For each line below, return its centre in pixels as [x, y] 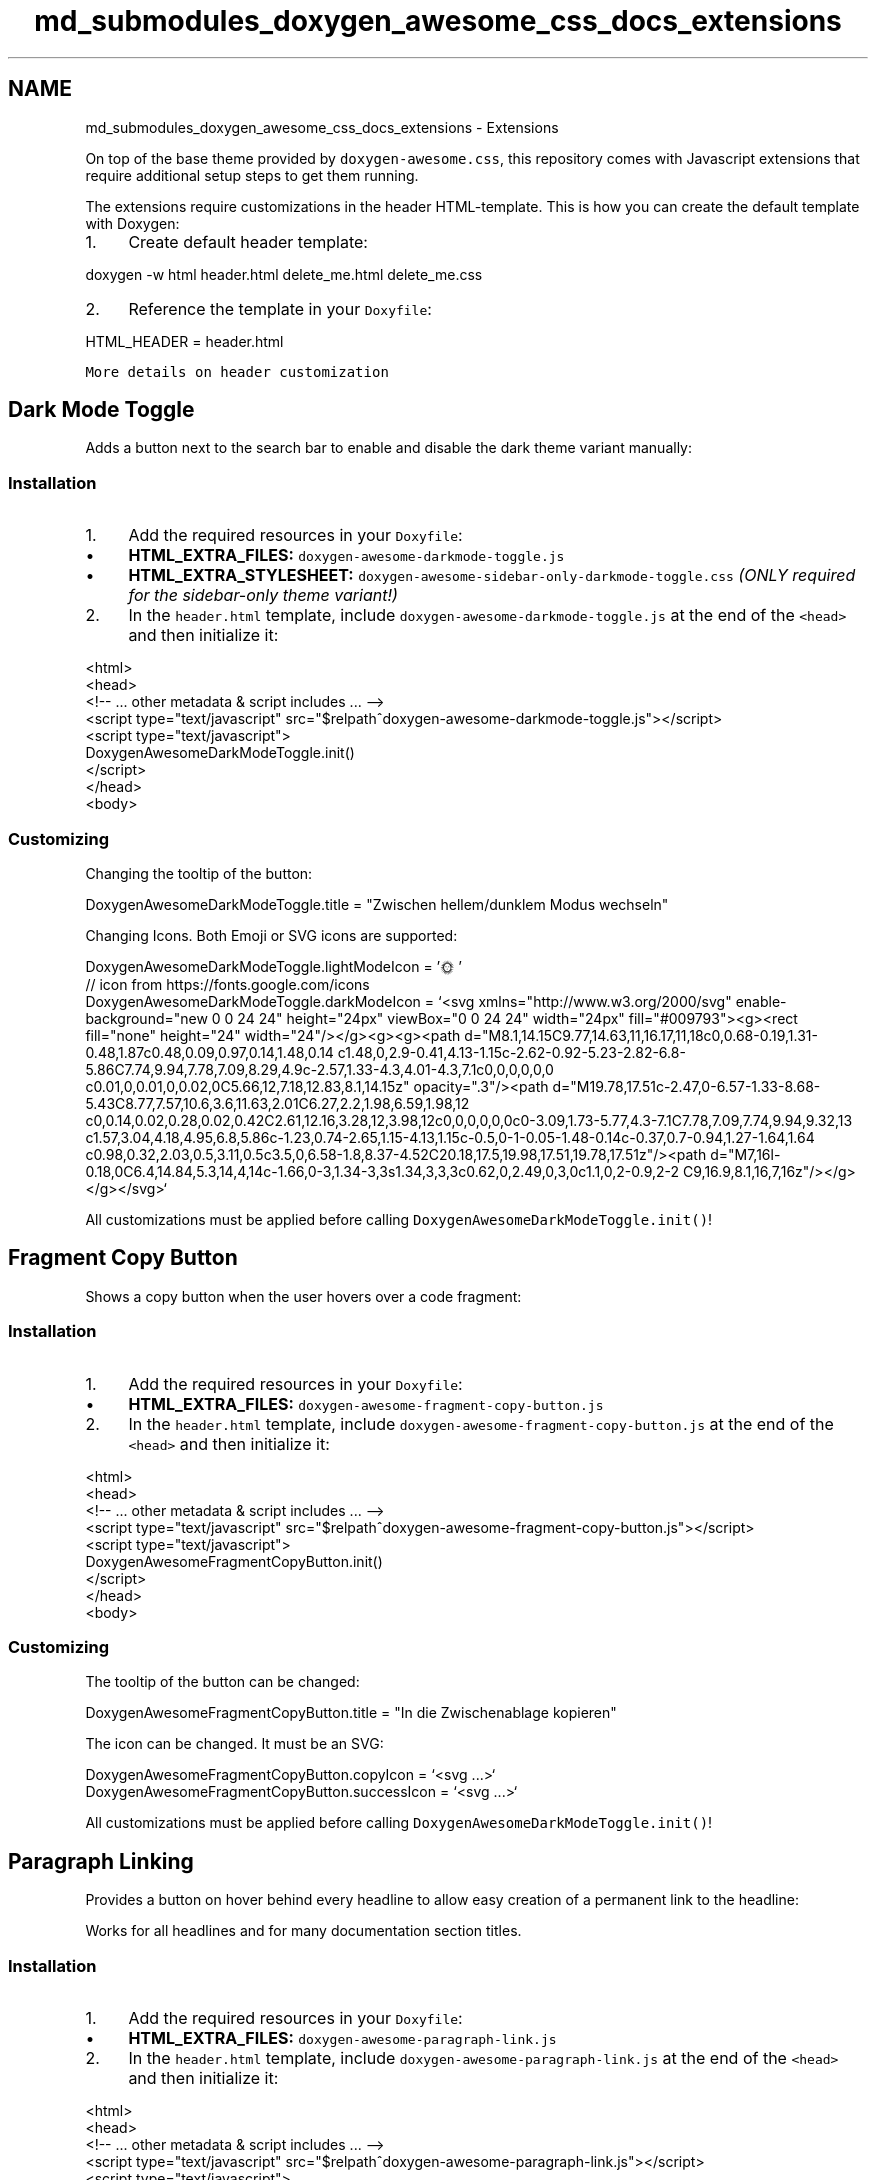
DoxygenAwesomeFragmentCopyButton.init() [234, 1561]
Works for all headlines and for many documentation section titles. [303, 1931]
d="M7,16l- [745, 1154]
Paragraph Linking [101, 1861]
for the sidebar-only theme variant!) [263, 595]
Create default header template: [248, 241]
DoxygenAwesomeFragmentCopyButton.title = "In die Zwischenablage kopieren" [351, 1713]
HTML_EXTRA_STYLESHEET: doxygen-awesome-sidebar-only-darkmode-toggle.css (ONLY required [492, 575]
